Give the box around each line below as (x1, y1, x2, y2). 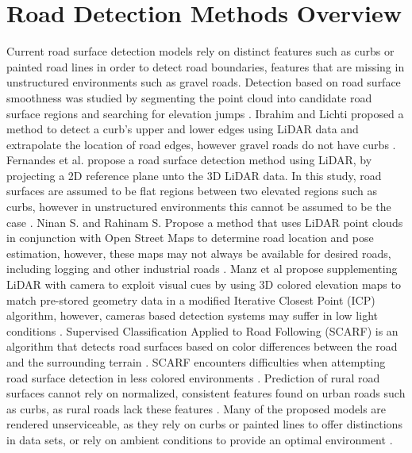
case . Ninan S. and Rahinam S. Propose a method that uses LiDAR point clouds (6, 213, 403, 230)
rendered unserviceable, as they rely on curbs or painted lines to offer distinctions (6, 416, 402, 432)
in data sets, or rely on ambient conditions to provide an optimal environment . (6, 431, 393, 447)
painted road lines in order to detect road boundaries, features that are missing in (6, 58, 405, 75)
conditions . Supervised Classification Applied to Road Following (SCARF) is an (6, 322, 399, 339)
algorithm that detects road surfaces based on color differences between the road (6, 338, 398, 355)
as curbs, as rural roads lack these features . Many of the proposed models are (6, 400, 387, 417)
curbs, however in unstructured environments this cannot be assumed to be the (6, 198, 391, 215)
